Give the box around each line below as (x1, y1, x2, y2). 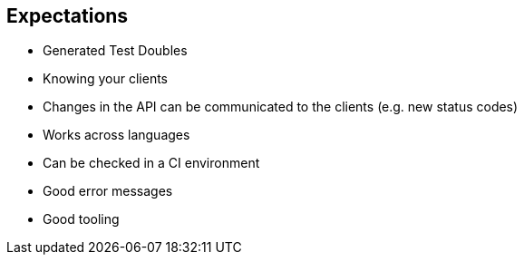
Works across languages (43, 127, 190, 143)
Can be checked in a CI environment (43, 155, 260, 171)
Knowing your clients (43, 71, 168, 87)
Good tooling (43, 211, 120, 228)
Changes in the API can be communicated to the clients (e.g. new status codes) (43, 99, 519, 115)
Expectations (6, 5, 129, 27)
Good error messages (43, 183, 173, 199)
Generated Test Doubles (43, 43, 188, 59)
